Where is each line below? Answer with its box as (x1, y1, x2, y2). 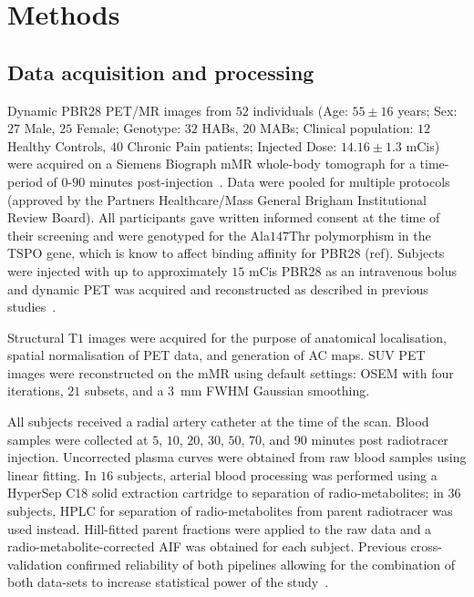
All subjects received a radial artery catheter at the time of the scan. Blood (7, 412, 429, 431)
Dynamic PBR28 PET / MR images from (7, 100, 232, 119)
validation (7, 554, 63, 573)
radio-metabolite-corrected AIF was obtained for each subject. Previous (7, 537, 407, 556)
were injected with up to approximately (7, 261, 228, 280)
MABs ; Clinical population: (260, 118, 414, 138)
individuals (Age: (252, 100, 348, 119)
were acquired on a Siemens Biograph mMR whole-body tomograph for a (7, 154, 416, 173)
